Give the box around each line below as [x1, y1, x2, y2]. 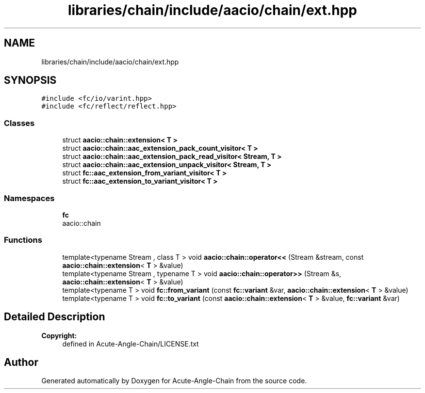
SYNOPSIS [4, 74, 57, 87]
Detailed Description [4, 311, 105, 323]
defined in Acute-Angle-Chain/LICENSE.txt [62, 339, 199, 348]
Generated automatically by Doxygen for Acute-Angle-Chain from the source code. [41, 377, 307, 385]
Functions [4, 235, 42, 245]
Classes [4, 118, 35, 128]
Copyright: [41, 331, 77, 340]
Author [4, 356, 38, 368]
